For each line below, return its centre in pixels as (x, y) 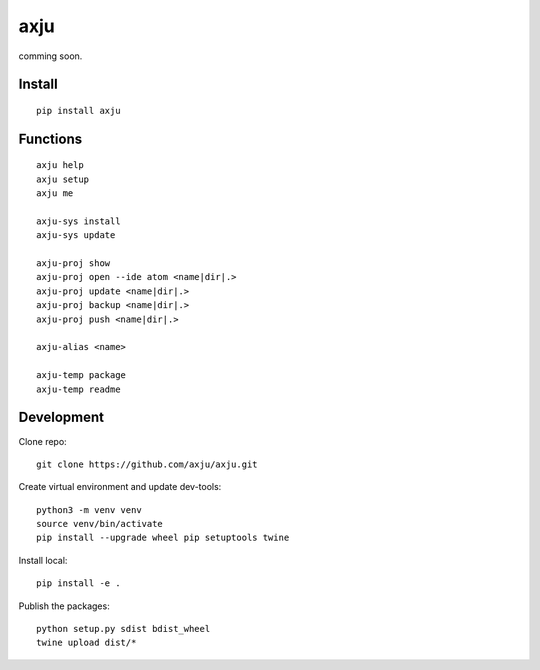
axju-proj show (73, 263)
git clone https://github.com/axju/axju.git (147, 464)
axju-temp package (81, 375)
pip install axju (78, 110)
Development (61, 417)
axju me (55, 193)
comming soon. (50, 56)
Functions (50, 138)
